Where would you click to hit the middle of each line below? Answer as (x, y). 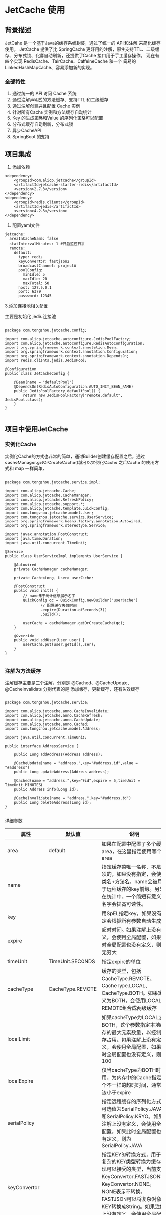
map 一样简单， (31, 468)
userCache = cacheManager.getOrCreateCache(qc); (74, 623)
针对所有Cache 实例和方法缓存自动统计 (52, 112)
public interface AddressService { (42, 746)
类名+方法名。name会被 (129, 882)
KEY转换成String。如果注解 (133, 1207)
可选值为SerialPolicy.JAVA (132, 1109)
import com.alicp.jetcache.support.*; (45, 504)
